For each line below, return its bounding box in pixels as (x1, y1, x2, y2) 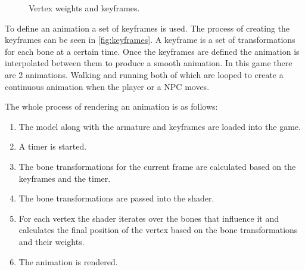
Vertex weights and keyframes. (29, 2, 140, 14)
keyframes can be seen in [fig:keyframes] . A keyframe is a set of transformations (5, 33, 295, 46)
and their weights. (18, 235, 85, 247)
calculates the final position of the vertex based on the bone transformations (18, 224, 298, 236)
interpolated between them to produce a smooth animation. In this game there (5, 57, 292, 69)
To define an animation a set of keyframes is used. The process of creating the (5, 21, 290, 34)
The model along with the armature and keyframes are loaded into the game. (18, 120, 301, 132)
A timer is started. (18, 140, 87, 153)
